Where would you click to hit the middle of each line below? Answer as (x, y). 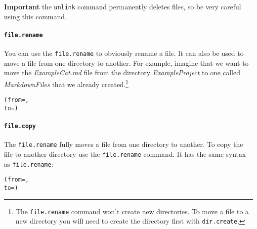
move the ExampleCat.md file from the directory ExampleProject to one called (122, 72)
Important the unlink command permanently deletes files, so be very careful (123, 6)
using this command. (35, 16)
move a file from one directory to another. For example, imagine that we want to (126, 63)
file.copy (20, 126)
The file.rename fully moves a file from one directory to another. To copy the (124, 144)
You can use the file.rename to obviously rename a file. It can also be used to (124, 53)
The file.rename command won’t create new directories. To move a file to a (132, 211)
